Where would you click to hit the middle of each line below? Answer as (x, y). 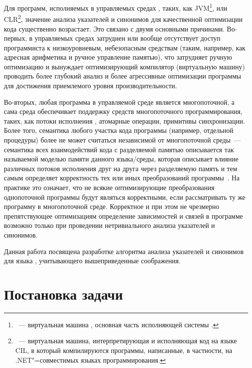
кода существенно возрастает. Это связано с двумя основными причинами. (114, 28)
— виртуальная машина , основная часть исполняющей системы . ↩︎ (119, 324)
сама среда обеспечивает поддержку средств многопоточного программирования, (123, 111)
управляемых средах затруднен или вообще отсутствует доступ (127, 38)
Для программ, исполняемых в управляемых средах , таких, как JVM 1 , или (116, 7)
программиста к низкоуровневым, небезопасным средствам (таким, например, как (125, 47)
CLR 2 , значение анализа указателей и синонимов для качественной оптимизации (123, 18)
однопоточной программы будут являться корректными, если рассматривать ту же (125, 197)
